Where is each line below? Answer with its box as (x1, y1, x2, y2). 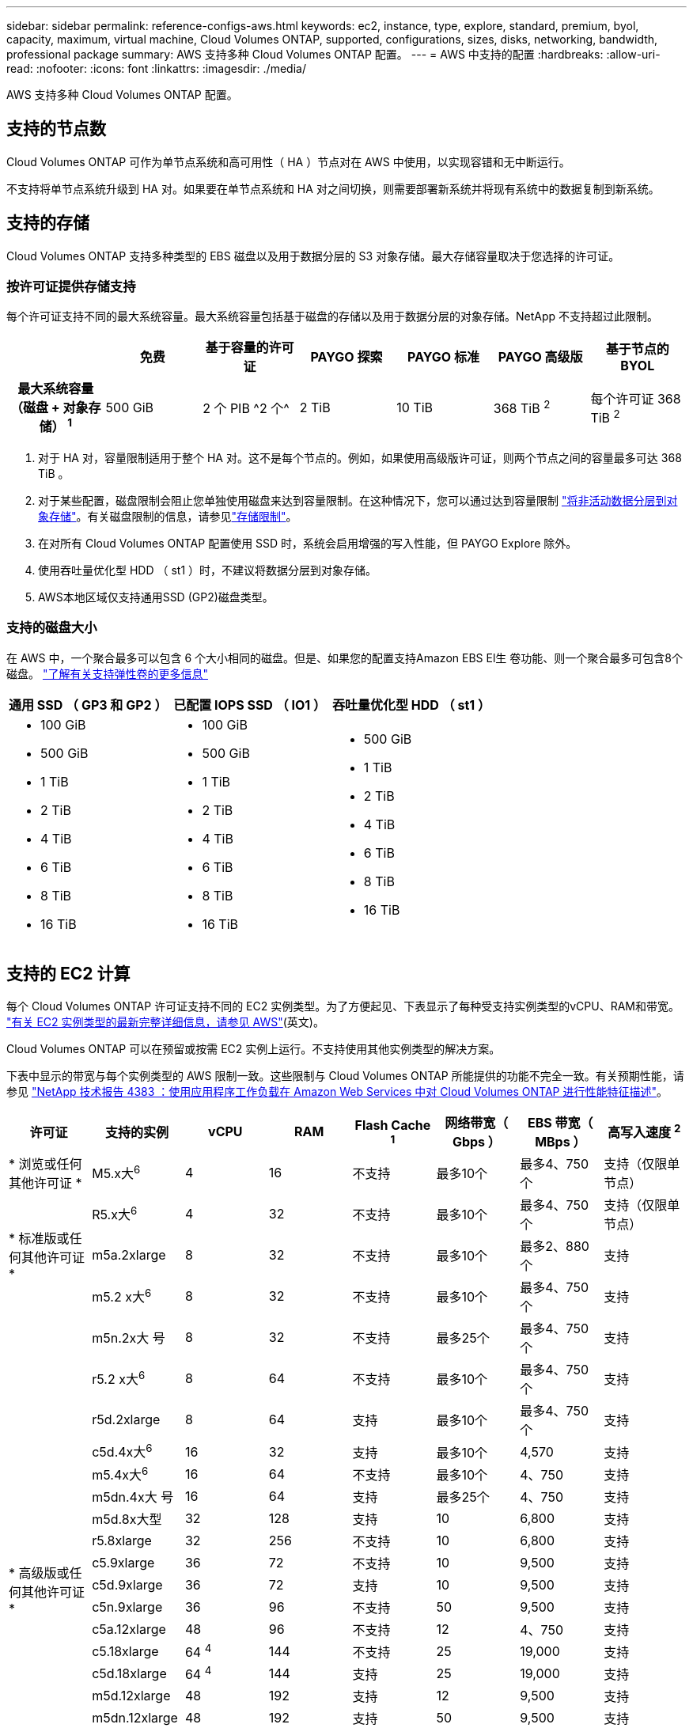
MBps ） (535, 1134, 586, 1150)
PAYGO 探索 (310, 349, 383, 366)
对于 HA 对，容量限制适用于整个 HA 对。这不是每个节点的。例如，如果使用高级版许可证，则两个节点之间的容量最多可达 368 (38, 450, 682, 464)
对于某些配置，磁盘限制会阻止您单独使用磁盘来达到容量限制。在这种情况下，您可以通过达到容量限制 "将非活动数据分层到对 (38, 493, 678, 507)
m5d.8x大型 (92, 1511, 162, 1528)
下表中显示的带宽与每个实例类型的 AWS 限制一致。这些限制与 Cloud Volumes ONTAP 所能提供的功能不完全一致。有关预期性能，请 (6, 1069, 684, 1083)
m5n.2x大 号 (92, 1330, 165, 1347)
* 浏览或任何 (9, 1156, 82, 1173)
